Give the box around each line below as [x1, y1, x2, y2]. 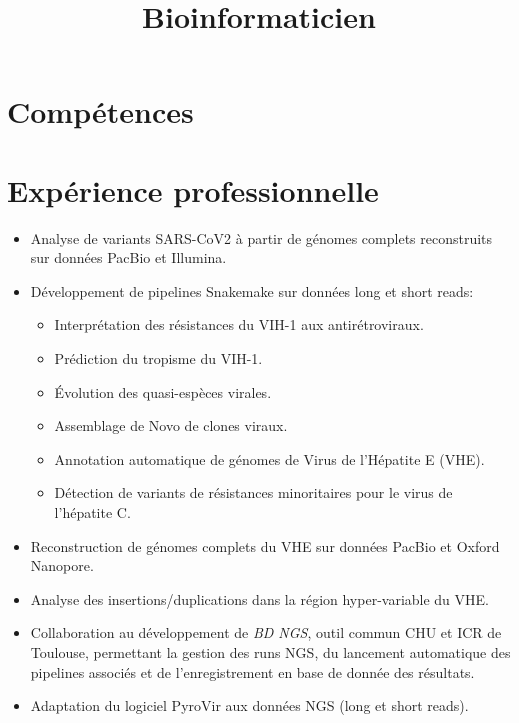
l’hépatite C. [54, 502, 131, 523]
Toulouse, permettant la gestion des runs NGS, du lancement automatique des [30, 642, 511, 662]
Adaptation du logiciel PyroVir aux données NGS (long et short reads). [30, 695, 469, 716]
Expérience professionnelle [7, 169, 379, 210]
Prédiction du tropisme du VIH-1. [54, 348, 263, 369]
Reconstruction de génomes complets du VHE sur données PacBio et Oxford [30, 535, 500, 556]
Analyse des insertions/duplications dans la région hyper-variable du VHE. [30, 588, 489, 609]
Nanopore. [30, 555, 94, 576]
